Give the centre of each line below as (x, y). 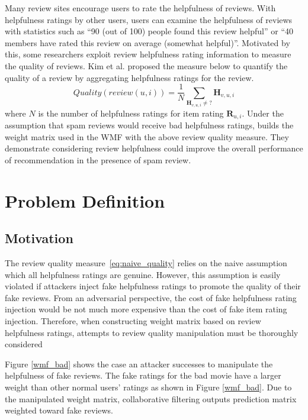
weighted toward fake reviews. (59, 410)
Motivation (39, 238)
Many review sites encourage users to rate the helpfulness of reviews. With (140, 8)
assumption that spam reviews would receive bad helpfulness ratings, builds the (149, 125)
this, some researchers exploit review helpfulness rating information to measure (148, 54)
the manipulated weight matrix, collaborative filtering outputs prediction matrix (151, 398)
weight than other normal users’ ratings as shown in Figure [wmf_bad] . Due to (148, 387)
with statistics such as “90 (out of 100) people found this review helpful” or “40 (149, 31)
